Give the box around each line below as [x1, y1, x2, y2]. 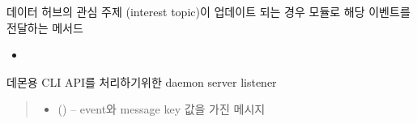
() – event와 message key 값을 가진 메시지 [57, 100, 266, 118]
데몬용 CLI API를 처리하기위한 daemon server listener [6, 73, 277, 90]
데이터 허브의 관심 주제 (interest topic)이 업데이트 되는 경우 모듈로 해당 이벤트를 [6, 3, 411, 19]
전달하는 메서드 [6, 19, 83, 36]
